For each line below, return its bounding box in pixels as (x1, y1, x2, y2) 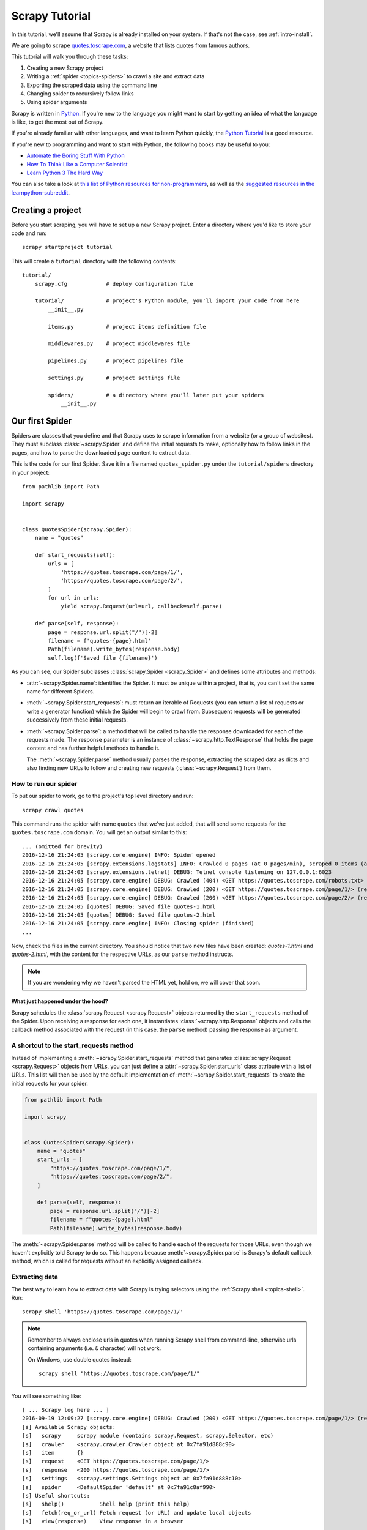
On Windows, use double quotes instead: (28, 1356, 132, 1363)
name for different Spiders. (26, 687, 95, 695)
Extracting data (11, 1273, 58, 1282)
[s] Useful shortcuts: (22, 1492, 91, 1499)
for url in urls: (48, 594, 100, 602)
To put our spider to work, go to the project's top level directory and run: (11, 793, 194, 800)
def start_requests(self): (34, 551, 116, 559)
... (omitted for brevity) (22, 843, 103, 850)
